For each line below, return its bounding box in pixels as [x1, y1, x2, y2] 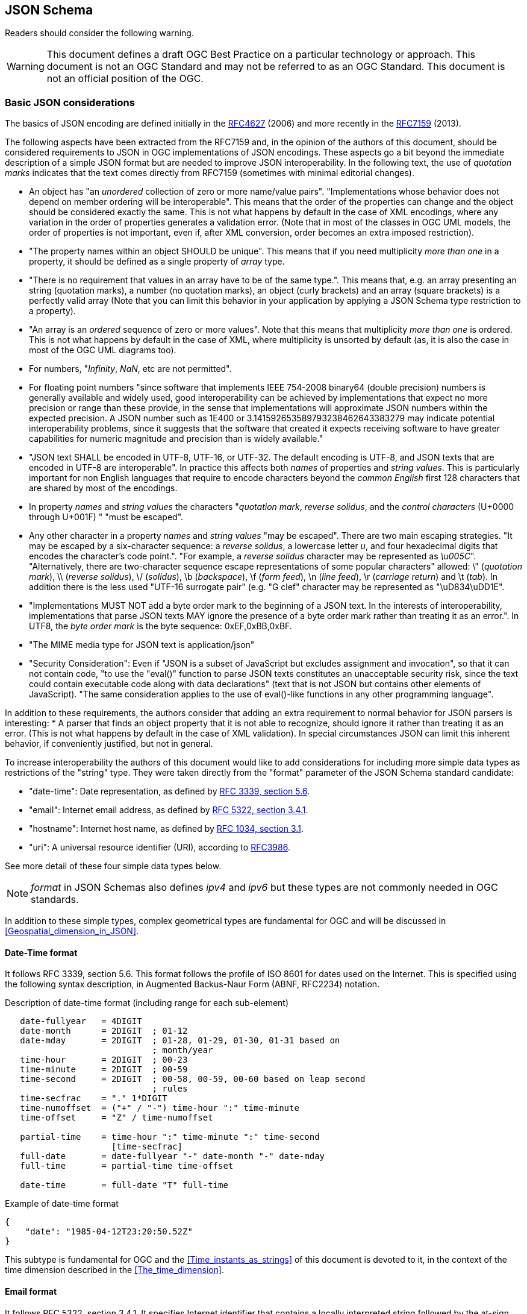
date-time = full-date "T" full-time [20, 1180, 228, 1190]
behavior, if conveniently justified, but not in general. [5, 738, 213, 749]
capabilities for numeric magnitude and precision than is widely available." [29, 433, 323, 444]
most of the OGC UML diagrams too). [29, 345, 176, 356]
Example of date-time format [5, 1198, 119, 1209]
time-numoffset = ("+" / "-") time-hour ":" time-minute [20, 1103, 299, 1113]
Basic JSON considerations [5, 96, 135, 108]
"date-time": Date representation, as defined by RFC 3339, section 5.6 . [29, 786, 310, 797]
